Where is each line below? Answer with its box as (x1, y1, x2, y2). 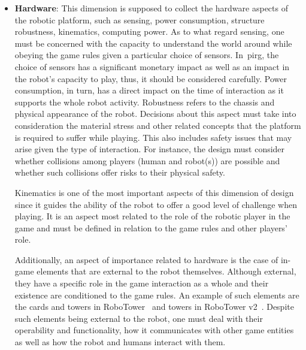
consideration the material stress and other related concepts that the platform (14, 119, 301, 131)
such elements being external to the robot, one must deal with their (14, 312, 263, 324)
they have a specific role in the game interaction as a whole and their (14, 277, 269, 289)
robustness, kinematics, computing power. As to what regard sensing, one (14, 25, 284, 38)
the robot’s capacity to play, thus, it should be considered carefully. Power (14, 72, 287, 85)
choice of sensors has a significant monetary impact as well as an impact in (14, 60, 290, 73)
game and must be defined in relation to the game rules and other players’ (14, 221, 287, 234)
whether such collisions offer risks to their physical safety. (14, 166, 225, 179)
